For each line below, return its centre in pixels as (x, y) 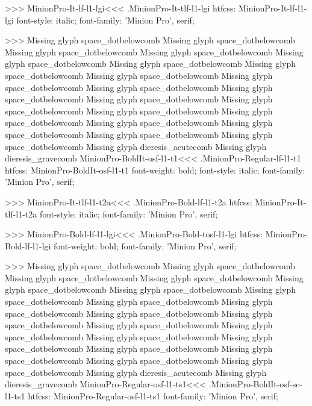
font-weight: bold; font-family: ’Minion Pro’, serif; (145, 245)
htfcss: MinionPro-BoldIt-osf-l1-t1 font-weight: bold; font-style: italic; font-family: (155, 170)
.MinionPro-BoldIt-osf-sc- (256, 384)
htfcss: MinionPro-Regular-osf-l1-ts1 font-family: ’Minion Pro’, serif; (153, 395)
